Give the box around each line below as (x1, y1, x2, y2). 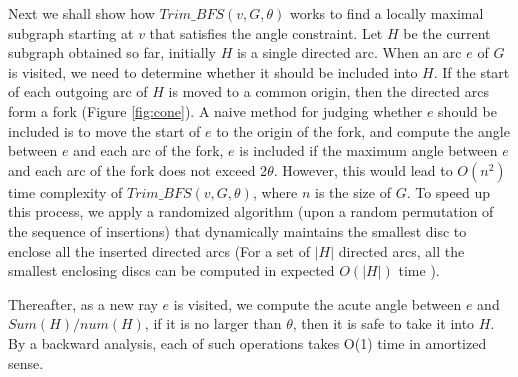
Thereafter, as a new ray (8, 293, 158, 314)
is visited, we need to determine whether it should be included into (8, 61, 418, 82)
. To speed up (406, 181, 490, 202)
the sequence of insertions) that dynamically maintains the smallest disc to (8, 220, 467, 241)
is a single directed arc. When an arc (236, 42, 462, 63)
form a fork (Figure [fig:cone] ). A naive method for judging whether (8, 100, 423, 121)
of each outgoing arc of (8, 81, 148, 102)
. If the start (433, 61, 510, 82)
